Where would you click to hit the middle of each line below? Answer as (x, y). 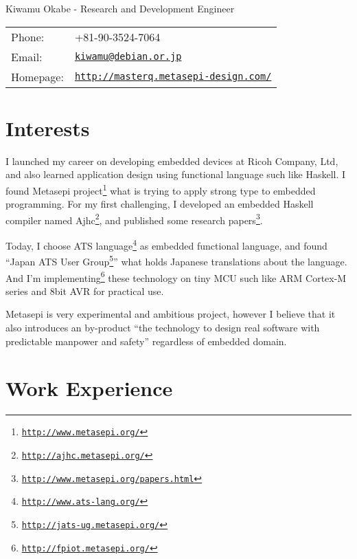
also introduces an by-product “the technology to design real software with (163, 327)
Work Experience (89, 388)
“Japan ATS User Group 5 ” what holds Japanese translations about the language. (176, 260)
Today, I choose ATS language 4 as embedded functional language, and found (166, 244)
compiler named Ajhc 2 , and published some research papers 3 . (134, 219)
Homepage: (37, 76)
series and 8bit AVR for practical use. (85, 291)
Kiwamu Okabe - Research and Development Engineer (120, 8)
